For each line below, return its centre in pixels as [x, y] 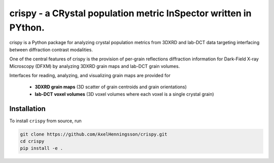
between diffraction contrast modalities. [51, 50]
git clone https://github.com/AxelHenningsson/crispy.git [94, 134]
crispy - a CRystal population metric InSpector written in [130, 13]
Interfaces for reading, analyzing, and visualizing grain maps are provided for [90, 75]
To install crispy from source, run [45, 121]
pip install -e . [42, 148]
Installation [27, 108]
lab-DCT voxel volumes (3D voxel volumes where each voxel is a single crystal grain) [124, 94]
